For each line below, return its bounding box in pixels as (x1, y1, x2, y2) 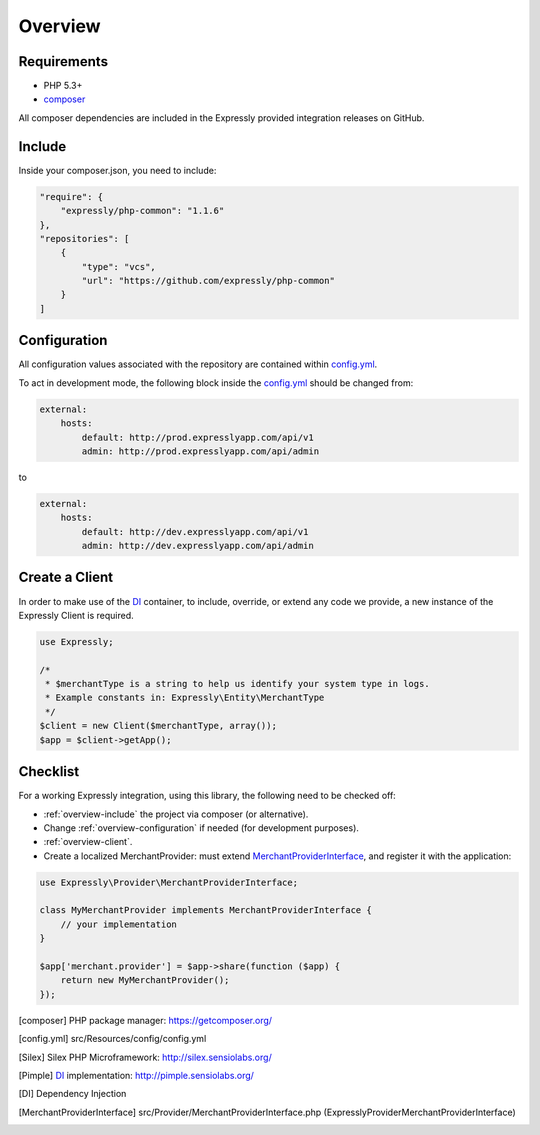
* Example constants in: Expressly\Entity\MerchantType (45, 692, 325, 704)
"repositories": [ (39, 233, 130, 244)
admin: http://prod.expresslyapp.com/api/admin (81, 445, 320, 457)
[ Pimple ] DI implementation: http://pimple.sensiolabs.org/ (18, 1069, 255, 1081)
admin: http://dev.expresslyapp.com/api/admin (81, 540, 314, 552)
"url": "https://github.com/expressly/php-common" (81, 275, 335, 287)
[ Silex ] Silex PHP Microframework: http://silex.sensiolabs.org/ (18, 1051, 272, 1063)
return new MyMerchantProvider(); (60, 975, 230, 986)
